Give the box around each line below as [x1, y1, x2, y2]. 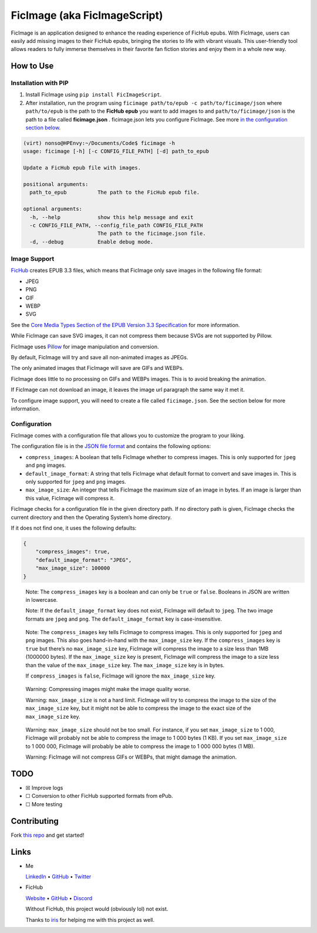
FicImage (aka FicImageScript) [11, 9, 164, 22]
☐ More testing [25, 800, 63, 807]
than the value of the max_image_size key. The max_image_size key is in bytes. [25, 661, 225, 669]
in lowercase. [25, 596, 58, 603]
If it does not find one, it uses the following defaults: [11, 524, 137, 531]
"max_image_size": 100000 [35, 565, 110, 572]
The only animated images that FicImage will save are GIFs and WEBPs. [11, 365, 184, 372]
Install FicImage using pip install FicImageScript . [25, 91, 161, 98]
